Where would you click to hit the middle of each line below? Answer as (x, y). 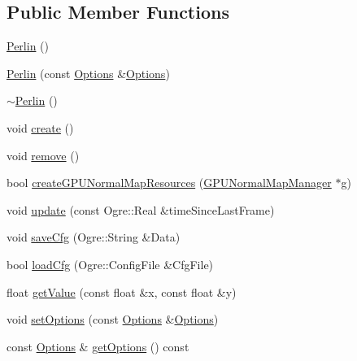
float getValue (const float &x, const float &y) (122, 291)
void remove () (43, 155)
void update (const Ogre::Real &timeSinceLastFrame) (141, 209)
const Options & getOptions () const (98, 346)
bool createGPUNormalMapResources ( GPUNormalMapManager (169, 183)
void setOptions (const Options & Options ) (113, 319)
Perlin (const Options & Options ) (88, 73)
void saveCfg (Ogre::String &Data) (94, 237)
